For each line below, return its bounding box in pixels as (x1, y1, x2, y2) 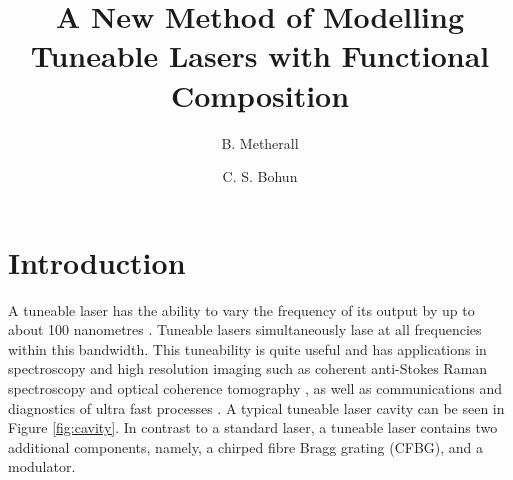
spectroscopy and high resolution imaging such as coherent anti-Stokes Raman (8, 358, 488, 379)
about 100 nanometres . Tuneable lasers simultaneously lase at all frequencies (8, 319, 482, 340)
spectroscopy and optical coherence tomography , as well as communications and (8, 378, 502, 398)
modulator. (8, 456, 76, 477)
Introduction (8, 241, 186, 282)
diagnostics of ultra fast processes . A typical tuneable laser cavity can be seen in (8, 397, 505, 418)
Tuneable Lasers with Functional (30, 35, 490, 76)
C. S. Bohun (222, 166, 298, 187)
